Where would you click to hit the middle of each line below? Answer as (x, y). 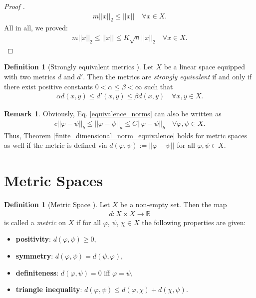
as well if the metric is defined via (56, 145)
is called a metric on (35, 222)
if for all (89, 222)
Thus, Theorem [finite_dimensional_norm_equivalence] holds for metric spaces (126, 135)
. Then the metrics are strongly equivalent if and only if (167, 76)
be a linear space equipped (204, 67)
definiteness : (37, 272)
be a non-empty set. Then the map (174, 204)
